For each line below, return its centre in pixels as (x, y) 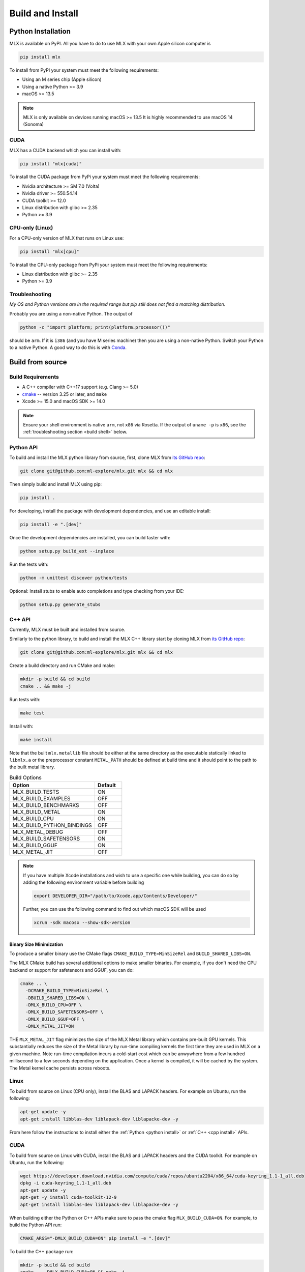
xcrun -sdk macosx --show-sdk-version (82, 922)
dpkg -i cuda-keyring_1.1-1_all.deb (66, 1183)
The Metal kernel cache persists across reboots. (60, 1068)
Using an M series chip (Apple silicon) (62, 79)
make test (32, 713)
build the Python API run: (36, 1225)
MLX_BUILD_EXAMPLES (41, 799)
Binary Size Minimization (36, 944)
